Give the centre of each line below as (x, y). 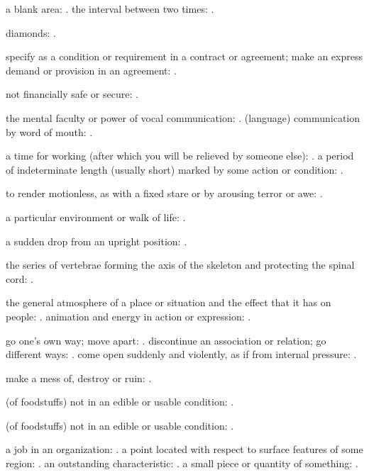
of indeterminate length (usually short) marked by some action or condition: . (175, 169)
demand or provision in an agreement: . (91, 70)
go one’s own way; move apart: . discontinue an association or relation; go (166, 340)
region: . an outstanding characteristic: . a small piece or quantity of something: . (182, 463)
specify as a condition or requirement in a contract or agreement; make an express (184, 56)
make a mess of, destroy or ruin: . (79, 378)
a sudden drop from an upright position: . (97, 241)
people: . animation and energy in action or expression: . (128, 316)
